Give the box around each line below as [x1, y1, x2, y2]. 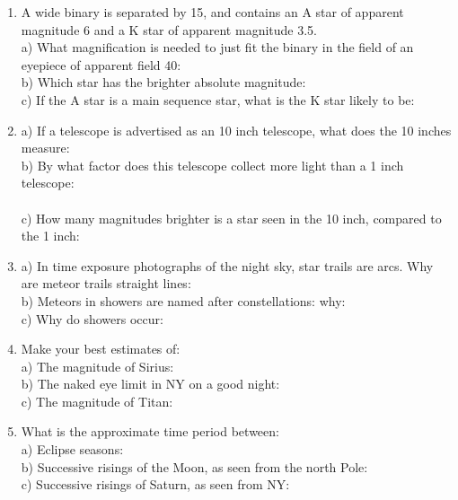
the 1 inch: [21, 226, 80, 245]
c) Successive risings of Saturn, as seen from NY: [21, 475, 290, 494]
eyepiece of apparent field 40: [21, 55, 181, 74]
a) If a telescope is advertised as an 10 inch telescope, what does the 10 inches [21, 120, 452, 139]
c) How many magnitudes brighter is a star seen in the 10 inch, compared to [21, 208, 442, 227]
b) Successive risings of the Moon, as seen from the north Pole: [21, 457, 368, 476]
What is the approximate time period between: [21, 422, 279, 441]
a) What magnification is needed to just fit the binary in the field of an [21, 38, 414, 57]
